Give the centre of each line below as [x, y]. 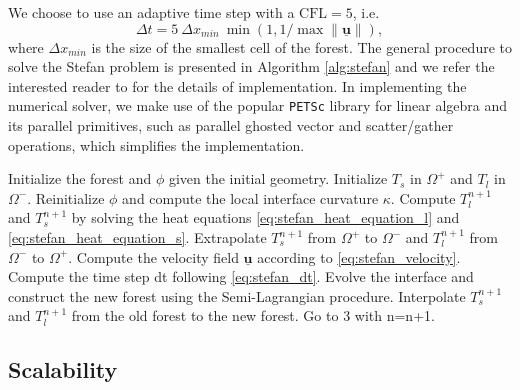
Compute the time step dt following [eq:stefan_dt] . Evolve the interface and [241, 276]
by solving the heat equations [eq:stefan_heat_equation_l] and [265, 217]
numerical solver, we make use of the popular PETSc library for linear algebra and [258, 105]
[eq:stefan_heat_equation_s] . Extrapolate [137, 237]
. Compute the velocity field [153, 256]
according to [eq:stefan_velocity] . [359, 256]
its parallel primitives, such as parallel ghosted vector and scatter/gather [231, 125]
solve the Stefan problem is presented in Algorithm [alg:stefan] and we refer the [251, 66]
